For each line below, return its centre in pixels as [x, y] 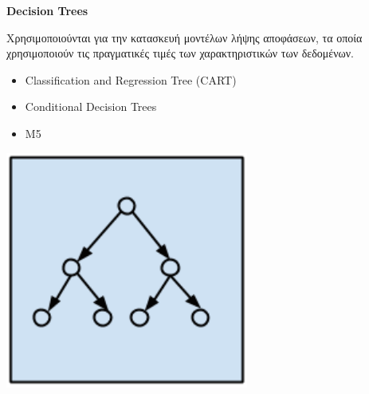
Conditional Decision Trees [91, 106]
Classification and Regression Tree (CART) [131, 79]
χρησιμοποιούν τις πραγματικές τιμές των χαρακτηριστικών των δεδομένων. [180, 53]
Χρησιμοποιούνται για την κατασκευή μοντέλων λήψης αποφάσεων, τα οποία [184, 37]
